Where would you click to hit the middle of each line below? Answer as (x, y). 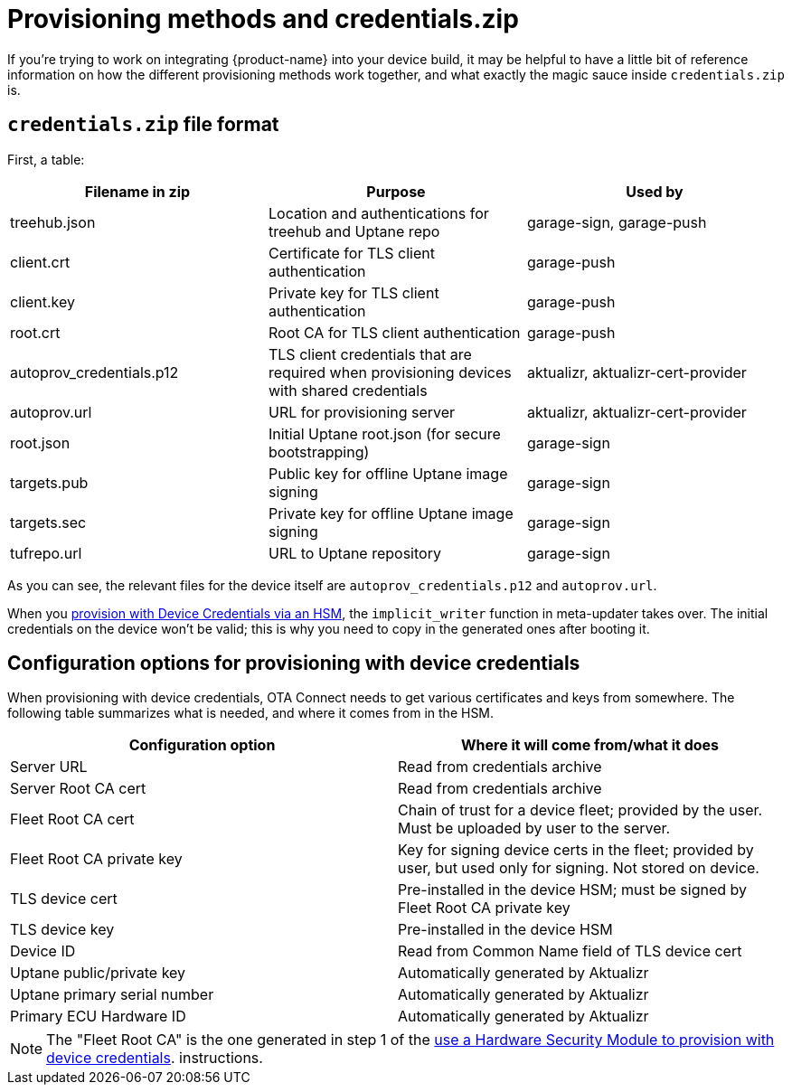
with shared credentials (348, 390)
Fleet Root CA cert (72, 819)
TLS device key (62, 930)
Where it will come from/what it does (590, 745)
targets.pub (49, 482)
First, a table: (46, 159)
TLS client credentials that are (370, 354)
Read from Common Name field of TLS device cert (570, 951)
